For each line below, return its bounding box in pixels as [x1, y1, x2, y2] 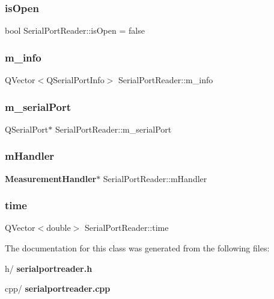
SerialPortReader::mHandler [103, 172, 207, 184]
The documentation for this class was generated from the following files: [5, 242, 270, 254]
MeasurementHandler [5, 172, 97, 184]
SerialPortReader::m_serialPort [55, 122, 172, 135]
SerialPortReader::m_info [118, 74, 213, 86]
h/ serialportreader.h [5, 262, 93, 274]
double [46, 221, 71, 234]
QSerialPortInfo [46, 74, 105, 86]
